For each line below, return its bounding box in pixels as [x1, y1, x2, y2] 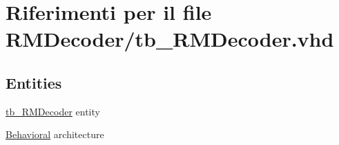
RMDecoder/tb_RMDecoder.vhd [6, 25, 334, 53]
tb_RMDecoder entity [6, 104, 100, 118]
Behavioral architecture [6, 127, 104, 142]
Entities [6, 71, 62, 93]
